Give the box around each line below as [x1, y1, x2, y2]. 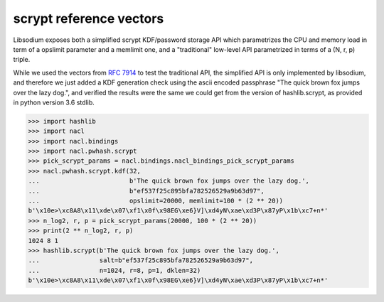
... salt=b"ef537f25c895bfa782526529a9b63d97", [28, 257, 254, 264]
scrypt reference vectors [13, 11, 164, 26]
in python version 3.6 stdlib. [13, 98, 95, 107]
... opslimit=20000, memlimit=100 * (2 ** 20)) [28, 197, 284, 205]
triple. [13, 55, 31, 64]
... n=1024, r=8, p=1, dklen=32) [28, 266, 201, 274]
